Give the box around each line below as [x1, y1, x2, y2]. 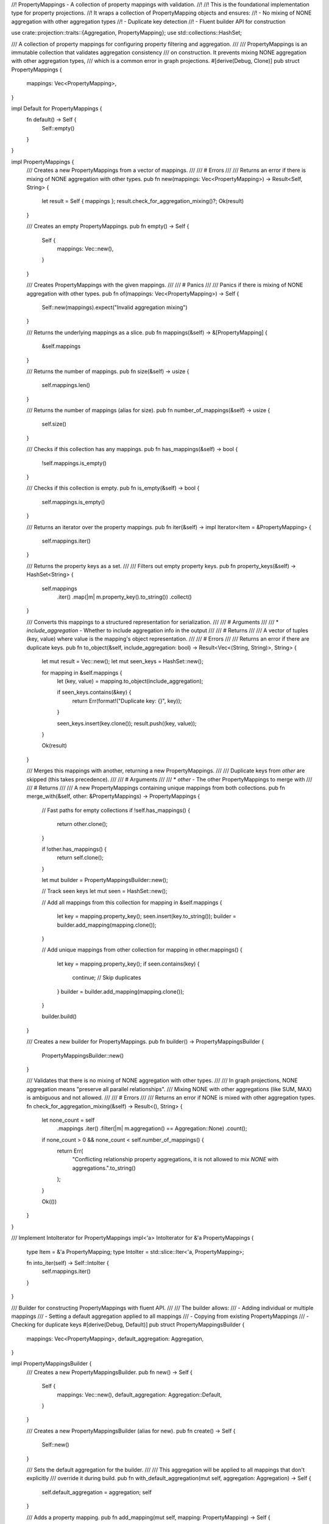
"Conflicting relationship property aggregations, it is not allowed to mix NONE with [72, 1156, 278, 1163]
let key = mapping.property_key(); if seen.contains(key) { [57, 960, 200, 967]
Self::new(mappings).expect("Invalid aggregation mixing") [41, 304, 188, 311]
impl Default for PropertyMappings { [11, 104, 102, 112]
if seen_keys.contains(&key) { [57, 689, 132, 696]
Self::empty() [41, 124, 75, 132]
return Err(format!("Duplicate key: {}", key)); [72, 697, 182, 704]
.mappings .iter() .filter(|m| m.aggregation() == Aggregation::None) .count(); [57, 1125, 247, 1132]
